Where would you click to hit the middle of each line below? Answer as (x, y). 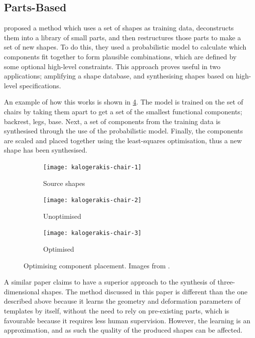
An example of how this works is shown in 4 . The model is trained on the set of (124, 102)
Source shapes (64, 183)
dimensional (22, 291)
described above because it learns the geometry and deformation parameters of (122, 301)
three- (226, 282)
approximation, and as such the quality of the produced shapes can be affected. (123, 330)
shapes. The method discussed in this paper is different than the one (145, 291)
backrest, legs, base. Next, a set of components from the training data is (112, 121)
